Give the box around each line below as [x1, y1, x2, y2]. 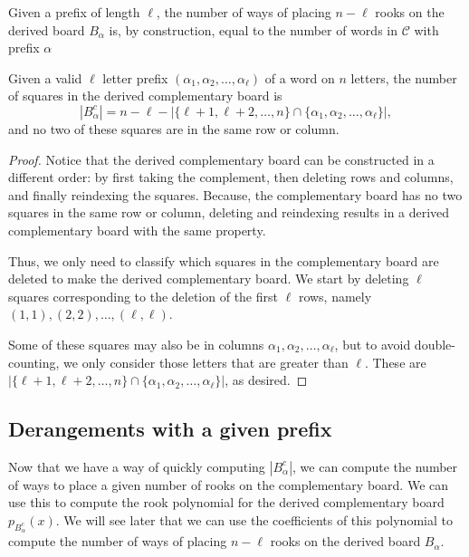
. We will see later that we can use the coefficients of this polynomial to [55, 511, 453, 530]
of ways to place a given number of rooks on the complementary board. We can [8, 475, 449, 494]
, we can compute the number [292, 456, 458, 475]
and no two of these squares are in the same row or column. [8, 119, 340, 138]
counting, [8, 352, 60, 371]
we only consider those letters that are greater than [63, 352, 349, 371]
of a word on [264, 68, 335, 87]
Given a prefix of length [8, 3, 140, 21]
